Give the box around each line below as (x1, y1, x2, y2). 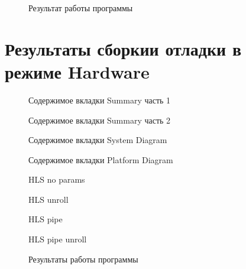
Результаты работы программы (28, 252, 138, 265)
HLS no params (28, 173, 85, 186)
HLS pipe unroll (28, 233, 87, 245)
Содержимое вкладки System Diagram (28, 134, 167, 146)
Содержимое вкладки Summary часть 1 (28, 93, 171, 106)
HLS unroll (28, 193, 69, 205)
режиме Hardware (5, 59, 150, 83)
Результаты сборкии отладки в (5, 36, 242, 60)
